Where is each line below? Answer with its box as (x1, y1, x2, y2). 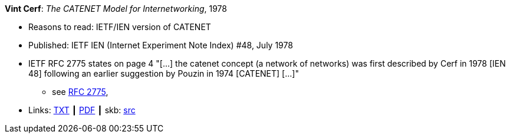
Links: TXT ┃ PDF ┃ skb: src (28, 105, 136, 115)
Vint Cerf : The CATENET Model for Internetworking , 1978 (5, 4, 227, 14)
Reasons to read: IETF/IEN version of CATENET (28, 22, 211, 32)
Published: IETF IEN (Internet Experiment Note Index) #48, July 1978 (28, 40, 293, 50)
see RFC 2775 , (52, 87, 108, 97)
